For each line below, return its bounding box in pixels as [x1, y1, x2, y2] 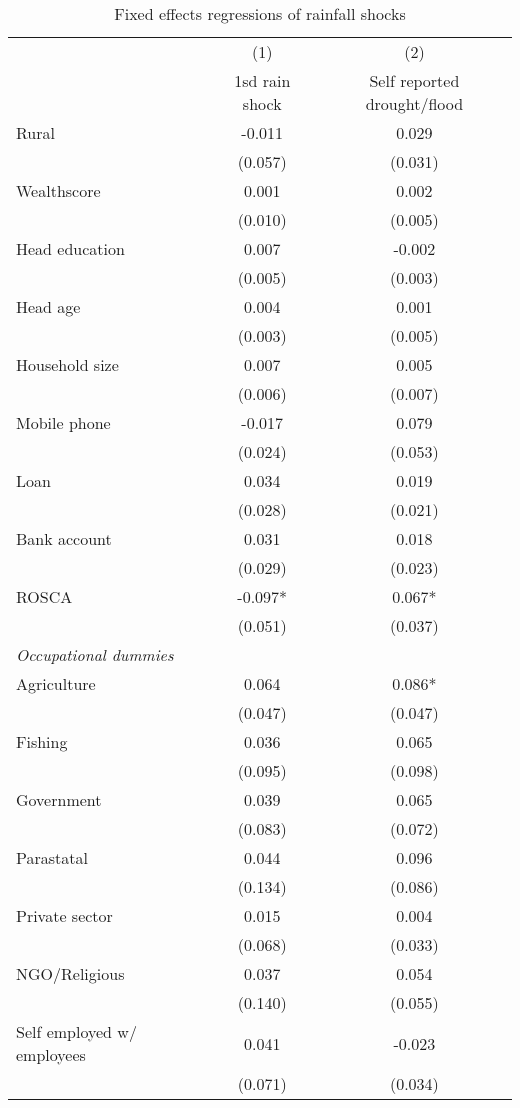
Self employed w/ [16, 1020, 137, 1043]
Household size [16, 353, 119, 376]
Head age [16, 295, 81, 318]
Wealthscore [16, 179, 101, 202]
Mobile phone [16, 411, 111, 434]
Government [16, 788, 102, 811]
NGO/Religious [16, 962, 125, 985]
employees [16, 1043, 86, 1066]
